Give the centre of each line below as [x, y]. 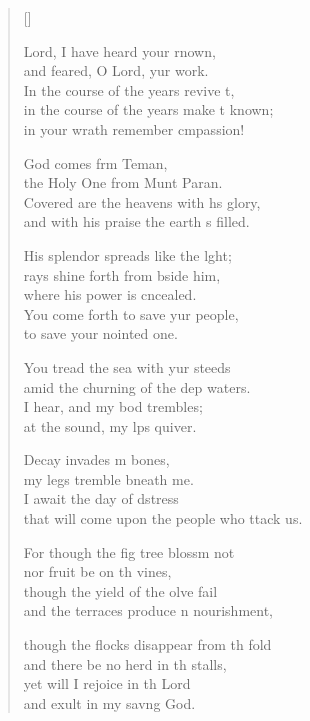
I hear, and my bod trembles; [113, 406]
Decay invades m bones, [96, 459]
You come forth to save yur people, [131, 313]
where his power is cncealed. [110, 294]
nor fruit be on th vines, [97, 571]
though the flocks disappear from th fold [147, 644]
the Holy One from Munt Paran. [123, 182]
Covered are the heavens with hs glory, [142, 201]
